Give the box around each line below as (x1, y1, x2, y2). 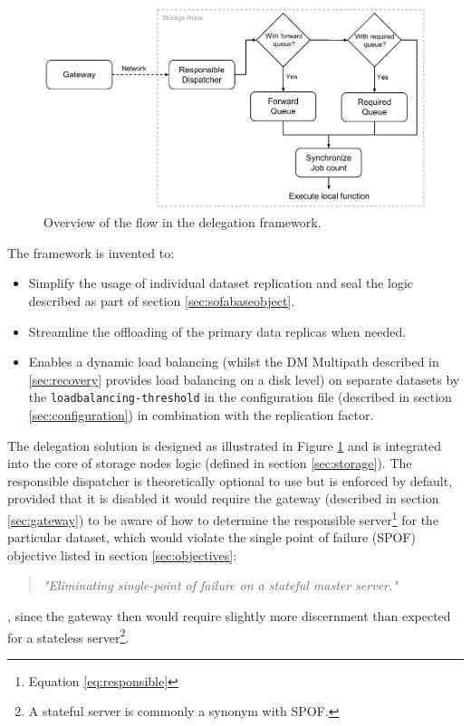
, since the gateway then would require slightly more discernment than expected (7, 607, 451, 626)
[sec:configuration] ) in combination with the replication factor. (28, 406, 374, 425)
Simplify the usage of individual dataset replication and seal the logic (28, 273, 413, 292)
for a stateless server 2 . (7, 625, 130, 646)
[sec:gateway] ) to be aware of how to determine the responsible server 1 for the (7, 508, 439, 529)
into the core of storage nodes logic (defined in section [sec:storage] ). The (7, 454, 412, 473)
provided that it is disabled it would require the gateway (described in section (7, 489, 439, 508)
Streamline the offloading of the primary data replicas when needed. (28, 321, 407, 340)
